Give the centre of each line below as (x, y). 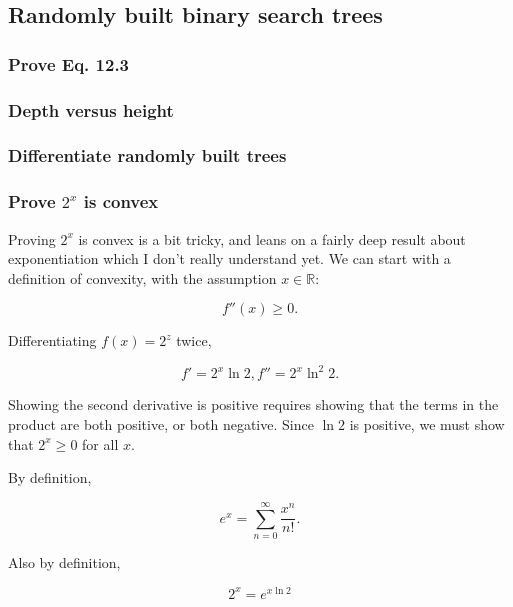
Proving (32, 238)
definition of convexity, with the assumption (142, 277)
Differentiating (52, 340)
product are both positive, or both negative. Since (161, 424)
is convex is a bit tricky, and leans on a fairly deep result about (272, 238)
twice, (194, 340)
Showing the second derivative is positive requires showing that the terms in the (253, 404)
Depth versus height (91, 109)
